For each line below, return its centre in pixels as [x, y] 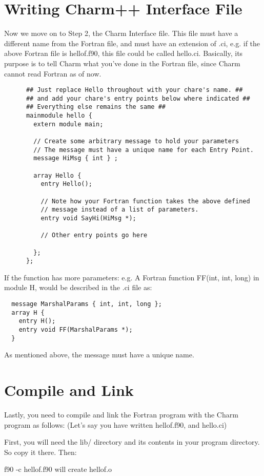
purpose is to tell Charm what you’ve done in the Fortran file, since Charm [122, 63]
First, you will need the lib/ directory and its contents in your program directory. [132, 442]
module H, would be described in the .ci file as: [78, 287]
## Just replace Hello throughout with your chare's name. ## [134, 90]
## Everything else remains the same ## [96, 107]
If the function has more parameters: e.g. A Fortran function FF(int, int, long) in [132, 277]
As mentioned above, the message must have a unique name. [99, 355]
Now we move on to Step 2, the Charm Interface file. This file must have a [121, 33]
